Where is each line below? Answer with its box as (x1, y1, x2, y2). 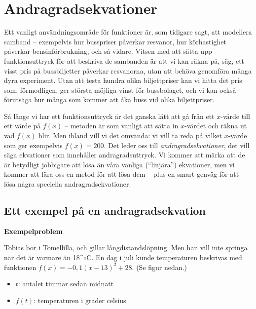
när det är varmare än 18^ (4, 252, 84, 263)
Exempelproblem (4, 226, 63, 236)
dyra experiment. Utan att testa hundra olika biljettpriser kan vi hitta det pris (4, 75, 242, 85)
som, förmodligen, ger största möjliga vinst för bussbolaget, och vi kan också (4, 84, 236, 95)
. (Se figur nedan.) (132, 262, 187, 272)
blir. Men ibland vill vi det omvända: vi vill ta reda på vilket (38, 130, 222, 141)
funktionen (4, 262, 37, 272)
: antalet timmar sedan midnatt (18, 278, 114, 289)
